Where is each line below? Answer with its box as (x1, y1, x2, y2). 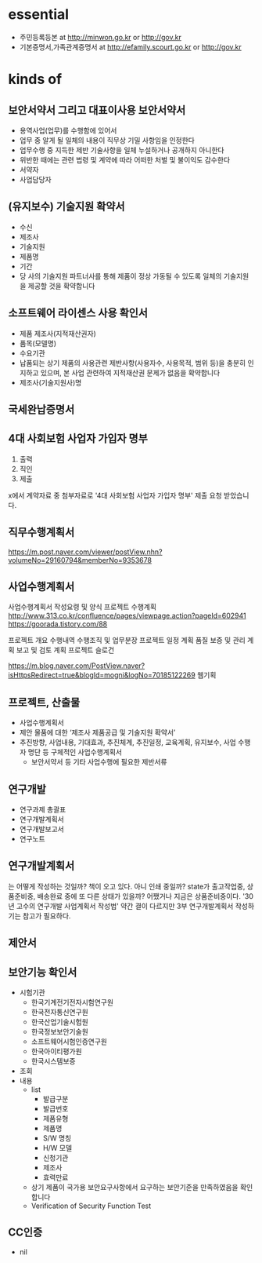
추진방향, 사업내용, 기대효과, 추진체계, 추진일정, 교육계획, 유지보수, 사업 (19, 738, 236, 747)
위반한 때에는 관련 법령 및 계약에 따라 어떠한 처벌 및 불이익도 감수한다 (19, 155, 231, 164)
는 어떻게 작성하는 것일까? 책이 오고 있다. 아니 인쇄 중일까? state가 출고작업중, (8, 882, 246, 891)
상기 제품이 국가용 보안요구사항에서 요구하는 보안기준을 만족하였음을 (31, 1183, 239, 1192)
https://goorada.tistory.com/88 (8, 619, 108, 629)
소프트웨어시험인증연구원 (31, 1037, 108, 1046)
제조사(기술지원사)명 (19, 378, 82, 387)
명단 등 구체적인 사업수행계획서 (27, 747, 123, 757)
